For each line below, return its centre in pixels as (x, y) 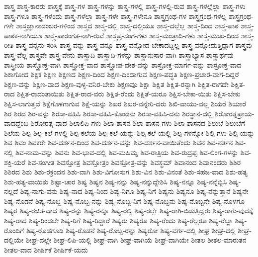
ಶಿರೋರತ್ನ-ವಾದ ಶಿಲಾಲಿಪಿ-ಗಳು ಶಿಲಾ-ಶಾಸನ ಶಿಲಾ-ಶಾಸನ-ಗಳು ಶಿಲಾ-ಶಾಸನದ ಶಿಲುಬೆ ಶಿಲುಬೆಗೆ (138, 123)
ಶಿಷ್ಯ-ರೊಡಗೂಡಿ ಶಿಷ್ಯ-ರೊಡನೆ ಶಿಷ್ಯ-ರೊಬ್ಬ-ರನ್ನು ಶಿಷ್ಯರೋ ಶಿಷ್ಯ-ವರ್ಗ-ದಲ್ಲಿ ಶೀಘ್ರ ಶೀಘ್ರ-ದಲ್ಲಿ (131, 230)
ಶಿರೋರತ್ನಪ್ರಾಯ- (234, 113)
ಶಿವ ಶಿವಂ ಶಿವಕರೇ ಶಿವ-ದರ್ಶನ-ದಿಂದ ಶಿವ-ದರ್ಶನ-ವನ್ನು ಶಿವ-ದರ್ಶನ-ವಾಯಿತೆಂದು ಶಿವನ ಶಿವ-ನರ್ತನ (119, 142)
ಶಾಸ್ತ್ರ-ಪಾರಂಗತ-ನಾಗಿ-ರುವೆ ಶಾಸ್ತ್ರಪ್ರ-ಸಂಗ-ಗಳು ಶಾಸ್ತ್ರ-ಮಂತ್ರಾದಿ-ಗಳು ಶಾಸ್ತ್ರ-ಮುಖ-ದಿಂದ (141, 35)
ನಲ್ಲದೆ (11, 191)
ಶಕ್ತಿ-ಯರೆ (15, 162)
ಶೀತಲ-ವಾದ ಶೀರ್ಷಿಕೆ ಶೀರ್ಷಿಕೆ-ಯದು (46, 249)
